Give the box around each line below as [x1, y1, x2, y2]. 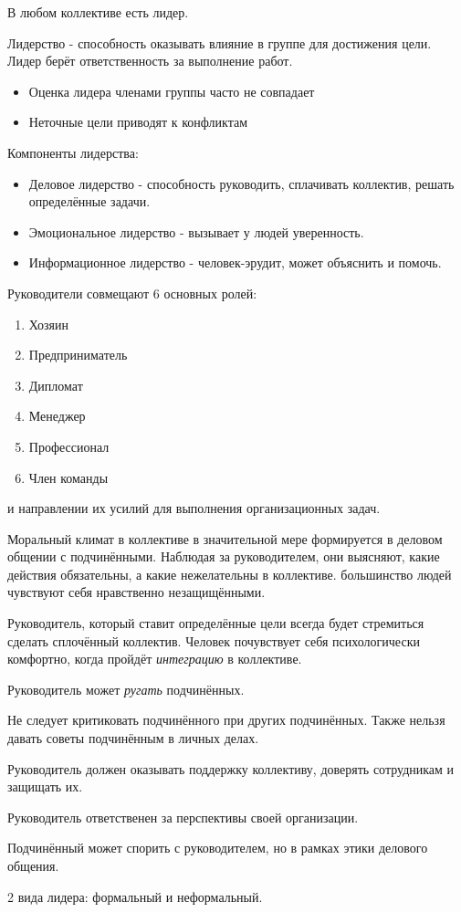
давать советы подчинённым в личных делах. [7, 729, 259, 748]
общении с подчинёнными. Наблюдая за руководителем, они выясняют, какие [7, 547, 440, 566]
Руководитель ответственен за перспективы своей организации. [7, 807, 359, 826]
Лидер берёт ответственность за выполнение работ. [7, 51, 293, 70]
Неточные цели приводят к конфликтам [28, 112, 248, 131]
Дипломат [28, 375, 83, 394]
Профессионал [28, 436, 110, 456]
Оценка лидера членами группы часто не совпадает [28, 81, 315, 100]
